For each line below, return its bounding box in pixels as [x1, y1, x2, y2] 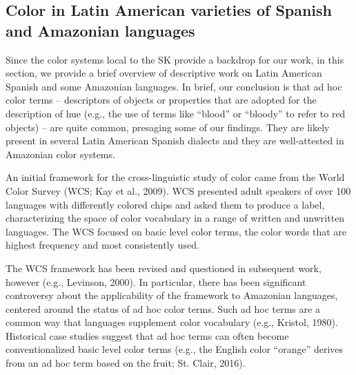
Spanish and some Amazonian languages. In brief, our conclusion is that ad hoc [6, 79, 342, 93]
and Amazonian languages [6, 19, 195, 41]
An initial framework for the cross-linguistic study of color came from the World [6, 170, 345, 184]
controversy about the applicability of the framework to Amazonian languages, [6, 288, 338, 302]
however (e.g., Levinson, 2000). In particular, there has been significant [6, 274, 306, 289]
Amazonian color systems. [6, 146, 115, 161]
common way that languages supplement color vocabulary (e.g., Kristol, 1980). [6, 315, 338, 329]
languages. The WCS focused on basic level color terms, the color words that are [6, 224, 347, 238]
